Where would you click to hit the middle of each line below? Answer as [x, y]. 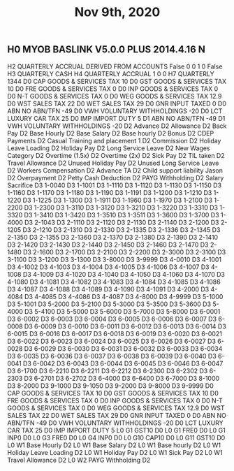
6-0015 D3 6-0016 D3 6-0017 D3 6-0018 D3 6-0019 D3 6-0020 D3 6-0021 [115, 333]
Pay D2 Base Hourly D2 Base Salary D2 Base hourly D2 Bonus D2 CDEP [111, 133]
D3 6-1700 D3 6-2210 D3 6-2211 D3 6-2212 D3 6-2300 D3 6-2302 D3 [108, 370]
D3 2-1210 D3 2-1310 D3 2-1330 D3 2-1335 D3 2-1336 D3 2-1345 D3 [122, 230]
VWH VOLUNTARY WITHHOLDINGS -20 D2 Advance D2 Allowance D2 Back [117, 126]
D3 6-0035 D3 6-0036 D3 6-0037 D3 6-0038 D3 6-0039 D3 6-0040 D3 [112, 356]
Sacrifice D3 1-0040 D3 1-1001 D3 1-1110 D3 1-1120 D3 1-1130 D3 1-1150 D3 [115, 185]
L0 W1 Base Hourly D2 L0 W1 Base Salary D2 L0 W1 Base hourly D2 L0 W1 [114, 445]
